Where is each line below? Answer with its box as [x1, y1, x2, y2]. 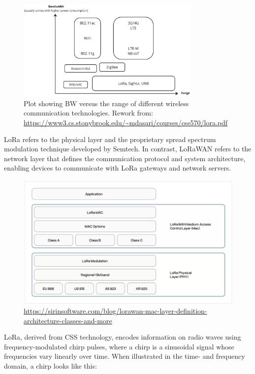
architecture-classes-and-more [24, 315, 112, 325]
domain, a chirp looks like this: [4, 361, 97, 371]
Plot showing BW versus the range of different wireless [24, 98, 189, 108]
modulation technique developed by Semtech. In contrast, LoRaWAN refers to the [4, 144, 252, 154]
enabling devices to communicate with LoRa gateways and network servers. [4, 163, 231, 173]
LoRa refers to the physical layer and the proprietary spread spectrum [4, 134, 216, 144]
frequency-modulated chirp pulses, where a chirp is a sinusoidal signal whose [4, 341, 234, 351]
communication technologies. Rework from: [24, 108, 153, 118]
